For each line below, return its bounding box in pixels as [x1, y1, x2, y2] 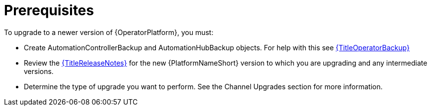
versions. [24, 67, 54, 75]
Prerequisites [4, 2, 94, 19]
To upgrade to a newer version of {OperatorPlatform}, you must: [4, 28, 214, 37]
